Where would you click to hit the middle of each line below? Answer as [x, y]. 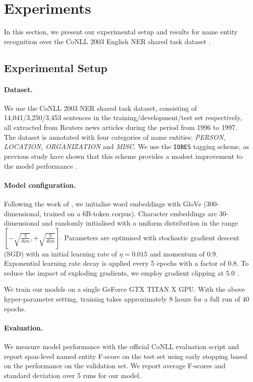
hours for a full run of [207, 299]
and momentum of [177, 253]
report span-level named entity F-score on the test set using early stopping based [126, 356]
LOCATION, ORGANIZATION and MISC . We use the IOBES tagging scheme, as [127, 146]
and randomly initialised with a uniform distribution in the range [140, 223]
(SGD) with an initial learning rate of [61, 253]
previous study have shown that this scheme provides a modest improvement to [123, 156]
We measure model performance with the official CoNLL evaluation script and [122, 346]
